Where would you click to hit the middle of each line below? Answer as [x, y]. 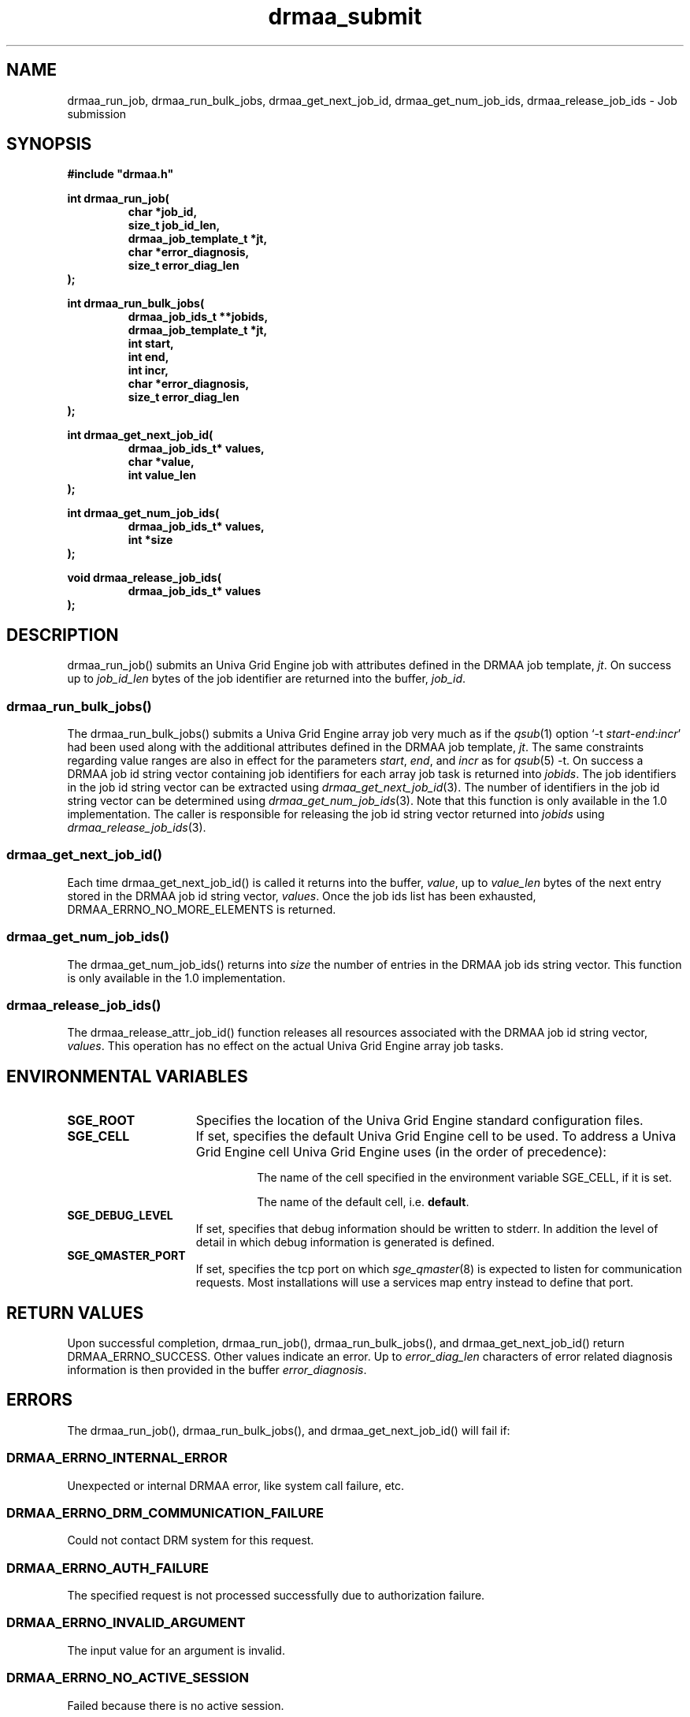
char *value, [161, 462]
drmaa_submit [345, 17]
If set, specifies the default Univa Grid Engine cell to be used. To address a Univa [436, 1136]
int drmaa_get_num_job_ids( [143, 513]
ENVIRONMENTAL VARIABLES [127, 1076]
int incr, [148, 371]
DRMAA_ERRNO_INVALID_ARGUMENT [126, 1623]
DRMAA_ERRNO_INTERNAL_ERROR [117, 1458]
